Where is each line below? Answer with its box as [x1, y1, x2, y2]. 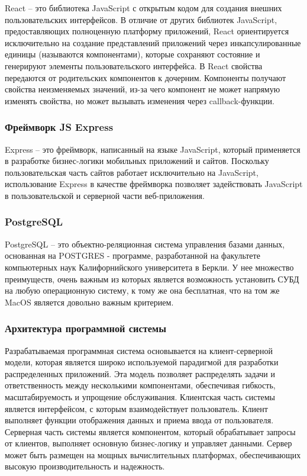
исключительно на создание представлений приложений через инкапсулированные [5, 36, 301, 49]
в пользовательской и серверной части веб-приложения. [5, 189, 205, 201]
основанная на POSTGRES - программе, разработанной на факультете [5, 249, 260, 262]
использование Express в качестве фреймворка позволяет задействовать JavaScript [5, 178, 303, 190]
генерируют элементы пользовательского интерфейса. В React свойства [5, 59, 263, 72]
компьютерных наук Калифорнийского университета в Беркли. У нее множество [5, 260, 294, 273]
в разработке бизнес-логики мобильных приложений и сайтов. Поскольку [5, 155, 269, 167]
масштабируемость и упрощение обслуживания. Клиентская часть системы [5, 390, 276, 403]
